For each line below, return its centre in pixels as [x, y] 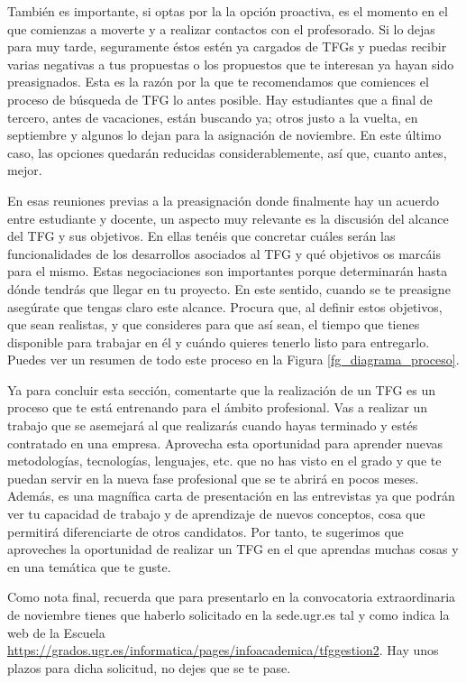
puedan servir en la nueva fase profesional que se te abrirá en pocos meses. [213, 478]
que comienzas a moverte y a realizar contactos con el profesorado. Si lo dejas [221, 28]
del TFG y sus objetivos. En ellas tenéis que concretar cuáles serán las [201, 236]
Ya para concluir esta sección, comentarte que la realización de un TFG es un [222, 389]
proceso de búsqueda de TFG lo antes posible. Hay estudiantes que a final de [220, 99]
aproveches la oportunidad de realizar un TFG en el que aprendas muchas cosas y [233, 549]
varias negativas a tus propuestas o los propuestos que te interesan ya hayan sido [231, 64]
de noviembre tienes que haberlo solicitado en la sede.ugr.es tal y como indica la [228, 614]
